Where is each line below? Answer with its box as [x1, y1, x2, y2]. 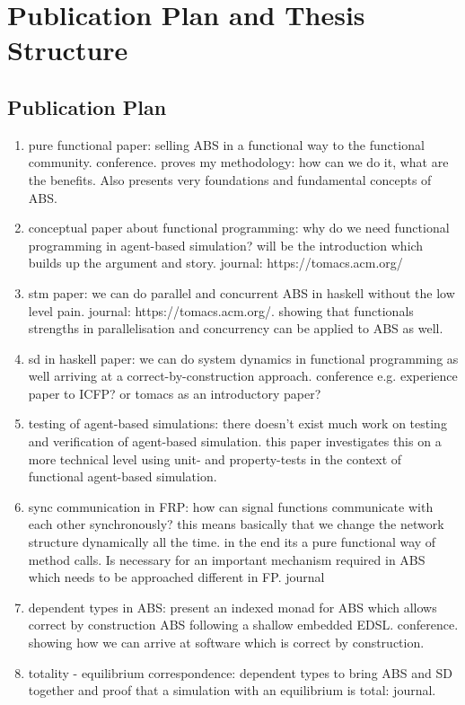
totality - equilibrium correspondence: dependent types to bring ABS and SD [28, 663, 452, 682]
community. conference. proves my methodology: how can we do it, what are [28, 153, 449, 172]
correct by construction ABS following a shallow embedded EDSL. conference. [28, 615, 459, 634]
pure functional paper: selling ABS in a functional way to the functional [28, 135, 425, 154]
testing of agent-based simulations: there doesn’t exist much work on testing [28, 414, 447, 433]
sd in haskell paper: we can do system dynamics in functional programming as [28, 348, 459, 367]
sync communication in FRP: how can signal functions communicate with [28, 497, 434, 516]
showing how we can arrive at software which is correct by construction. [28, 633, 425, 652]
